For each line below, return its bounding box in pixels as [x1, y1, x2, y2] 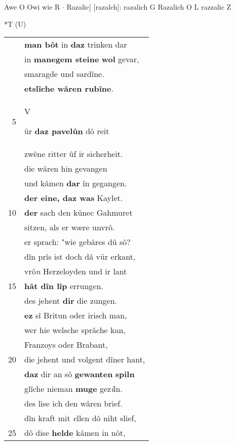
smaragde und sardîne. [24, 68, 104, 80]
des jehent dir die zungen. [24, 295, 117, 307]
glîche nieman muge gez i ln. [24, 383, 123, 395]
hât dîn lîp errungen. [24, 280, 103, 292]
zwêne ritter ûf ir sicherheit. [24, 148, 123, 160]
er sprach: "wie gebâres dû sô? [24, 236, 131, 248]
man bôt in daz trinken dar [24, 38, 127, 51]
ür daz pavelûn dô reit [24, 125, 109, 137]
